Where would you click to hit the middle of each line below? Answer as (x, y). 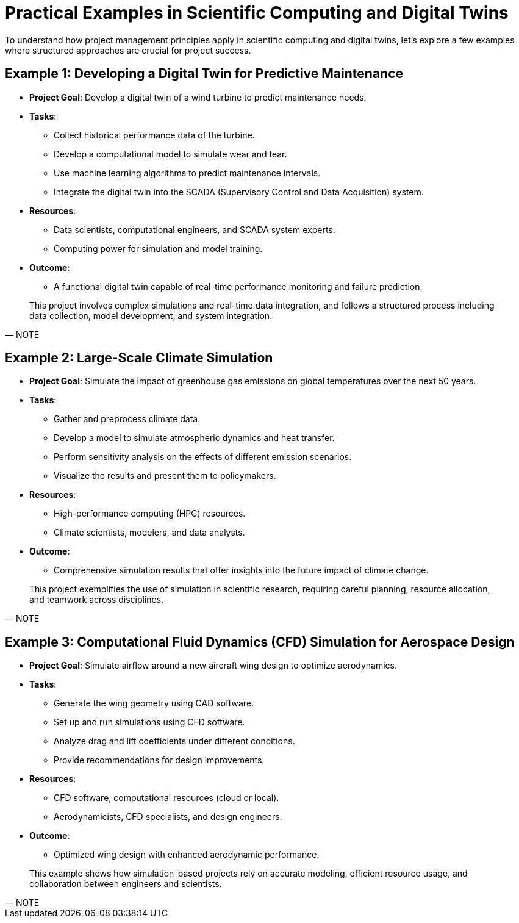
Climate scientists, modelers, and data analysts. (149, 533)
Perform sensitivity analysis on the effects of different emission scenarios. (203, 457)
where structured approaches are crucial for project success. (128, 50)
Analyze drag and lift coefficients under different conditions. (174, 741)
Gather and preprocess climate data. (127, 419)
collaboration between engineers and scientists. (126, 884)
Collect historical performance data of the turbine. (154, 135)
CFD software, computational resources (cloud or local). (166, 798)
